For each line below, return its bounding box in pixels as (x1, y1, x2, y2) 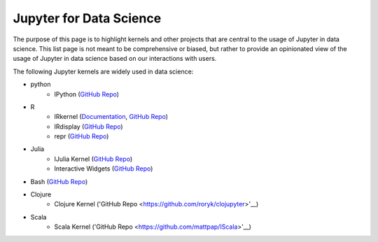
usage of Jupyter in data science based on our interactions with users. (13, 55, 217, 63)
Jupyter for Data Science (13, 10, 162, 26)
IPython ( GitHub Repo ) (54, 90, 119, 98)
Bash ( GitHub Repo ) (30, 177, 88, 185)
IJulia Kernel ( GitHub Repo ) (54, 155, 133, 163)
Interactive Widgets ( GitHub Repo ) (54, 164, 153, 173)
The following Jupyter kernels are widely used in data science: (13, 67, 194, 76)
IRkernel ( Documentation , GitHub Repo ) (54, 113, 168, 121)
